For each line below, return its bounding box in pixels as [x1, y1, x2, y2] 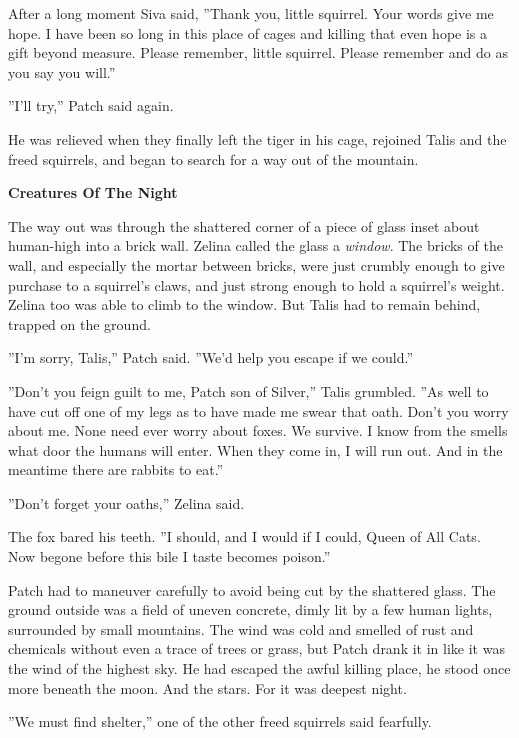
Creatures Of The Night [8, 182, 178, 203]
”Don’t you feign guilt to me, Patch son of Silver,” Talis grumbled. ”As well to [8, 380, 489, 401]
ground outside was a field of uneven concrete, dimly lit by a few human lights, [8, 599, 493, 620]
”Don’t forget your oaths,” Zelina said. [8, 492, 245, 513]
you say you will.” [8, 61, 116, 82]
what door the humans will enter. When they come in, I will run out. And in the [8, 439, 503, 460]
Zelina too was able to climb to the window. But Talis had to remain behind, [8, 294, 481, 315]
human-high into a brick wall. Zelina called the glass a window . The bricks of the [8, 235, 503, 256]
